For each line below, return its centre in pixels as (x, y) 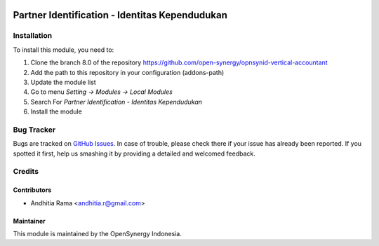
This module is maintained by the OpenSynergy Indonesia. (97, 233)
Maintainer (29, 221)
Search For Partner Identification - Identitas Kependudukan (117, 102)
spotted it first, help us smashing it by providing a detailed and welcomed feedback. (134, 153)
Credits (26, 172)
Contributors (32, 190)
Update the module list (63, 82)
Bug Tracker (34, 130)
